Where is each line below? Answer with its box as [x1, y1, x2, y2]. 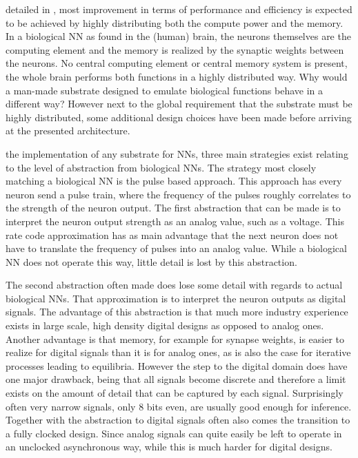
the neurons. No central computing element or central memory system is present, [6, 56, 348, 70]
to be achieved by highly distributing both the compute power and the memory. [6, 15, 344, 30]
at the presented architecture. [6, 123, 130, 138]
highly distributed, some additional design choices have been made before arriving [6, 110, 352, 124]
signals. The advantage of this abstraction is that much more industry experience [6, 304, 348, 319]
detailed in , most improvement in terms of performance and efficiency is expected [6, 2, 352, 16]
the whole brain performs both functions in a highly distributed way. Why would [6, 69, 348, 83]
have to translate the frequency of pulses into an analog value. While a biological [6, 241, 347, 256]
